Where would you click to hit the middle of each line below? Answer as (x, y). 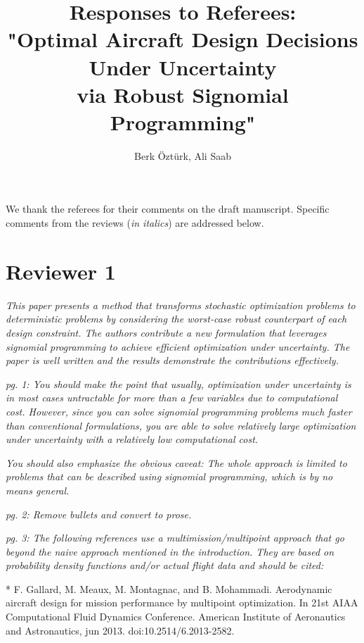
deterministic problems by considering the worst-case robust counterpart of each (176, 319)
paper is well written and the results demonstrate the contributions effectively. (172, 360)
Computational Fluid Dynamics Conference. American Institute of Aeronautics (176, 617)
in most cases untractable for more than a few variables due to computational (172, 398)
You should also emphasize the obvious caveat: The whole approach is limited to (176, 462)
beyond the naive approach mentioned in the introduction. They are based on (170, 551)
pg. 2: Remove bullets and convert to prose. (99, 514)
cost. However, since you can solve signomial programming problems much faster (179, 411)
